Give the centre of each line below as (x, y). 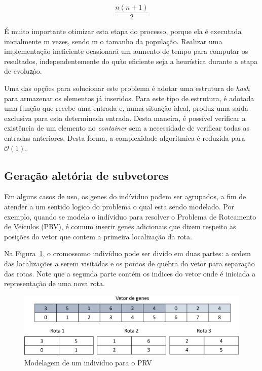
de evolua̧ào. (23, 71)
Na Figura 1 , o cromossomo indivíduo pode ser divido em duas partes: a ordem (127, 253)
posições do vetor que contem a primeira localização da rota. (98, 236)
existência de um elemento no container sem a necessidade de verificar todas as (127, 128)
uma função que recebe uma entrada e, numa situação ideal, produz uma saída (126, 108)
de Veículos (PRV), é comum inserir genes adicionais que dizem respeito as (120, 226)
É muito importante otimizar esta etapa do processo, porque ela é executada (123, 31)
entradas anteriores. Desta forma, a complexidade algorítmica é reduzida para (125, 138)
